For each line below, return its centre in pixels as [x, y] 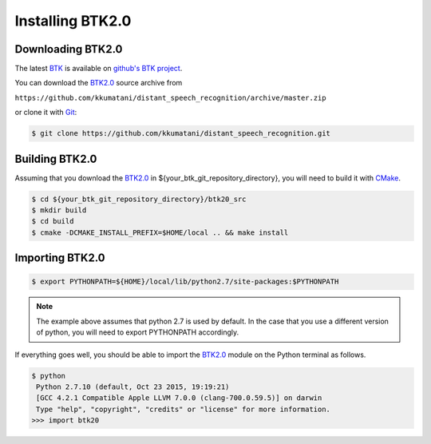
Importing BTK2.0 [60, 258]
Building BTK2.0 [56, 159]
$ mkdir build [59, 210]
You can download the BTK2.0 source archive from [99, 83]
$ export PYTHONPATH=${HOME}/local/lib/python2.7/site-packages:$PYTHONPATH [185, 282]
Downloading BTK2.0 [69, 49]
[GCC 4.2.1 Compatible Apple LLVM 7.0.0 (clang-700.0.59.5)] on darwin [179, 398]
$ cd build [53, 221]
